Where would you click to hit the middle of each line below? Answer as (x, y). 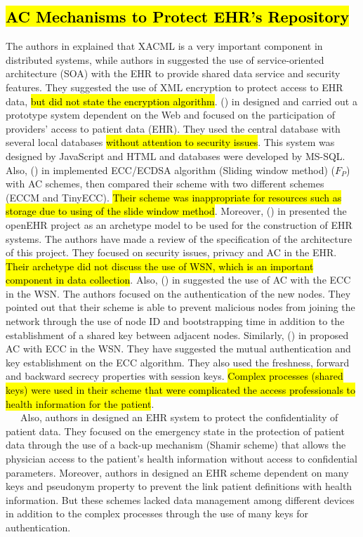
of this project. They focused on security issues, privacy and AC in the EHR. (171, 252)
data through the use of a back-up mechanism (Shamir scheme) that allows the (176, 445)
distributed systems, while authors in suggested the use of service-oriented (165, 59)
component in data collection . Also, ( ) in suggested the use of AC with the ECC (178, 280)
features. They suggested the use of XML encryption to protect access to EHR (174, 87)
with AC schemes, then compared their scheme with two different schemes (165, 184)
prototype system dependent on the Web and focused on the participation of (170, 115)
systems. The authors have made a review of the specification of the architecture (179, 238)
